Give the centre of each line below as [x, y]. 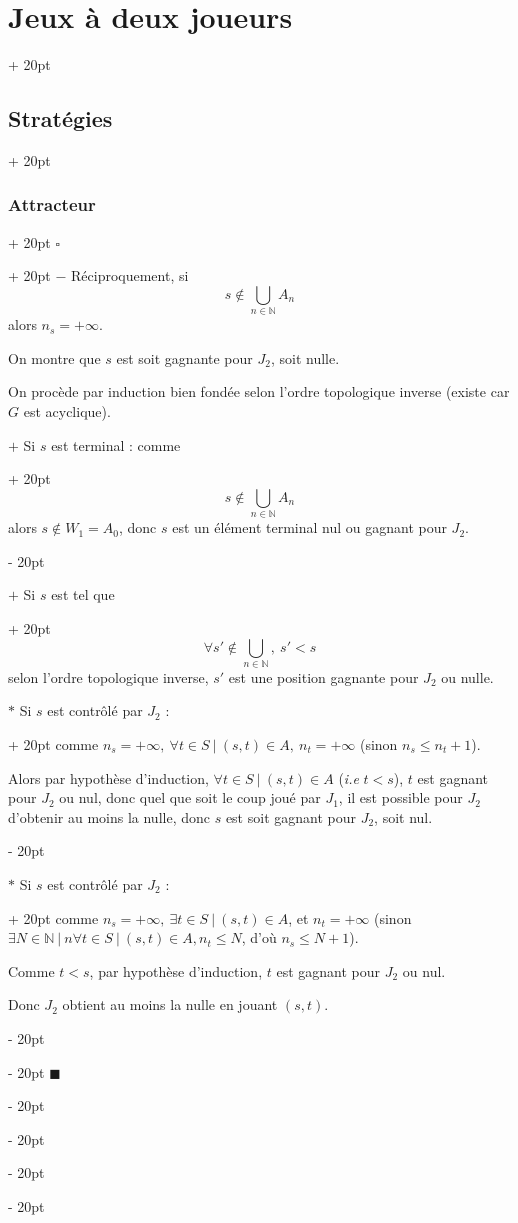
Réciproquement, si [130, 275]
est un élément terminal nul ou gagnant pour [309, 527]
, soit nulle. [305, 357]
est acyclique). [67, 411]
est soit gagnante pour [184, 357]
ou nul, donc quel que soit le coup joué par [190, 797]
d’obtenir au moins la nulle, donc [109, 816]
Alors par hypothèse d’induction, [108, 777]
